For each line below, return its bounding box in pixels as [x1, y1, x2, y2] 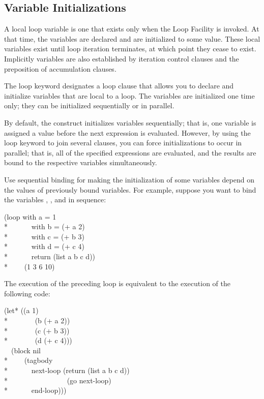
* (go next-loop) [4, 375, 111, 385]
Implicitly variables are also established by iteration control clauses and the [4, 53, 239, 64]
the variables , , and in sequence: [4, 194, 106, 205]
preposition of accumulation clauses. [4, 63, 116, 74]
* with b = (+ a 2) [4, 221, 85, 232]
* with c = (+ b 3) [4, 231, 84, 241]
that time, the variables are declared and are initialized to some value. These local [4, 33, 260, 44]
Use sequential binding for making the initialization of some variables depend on [4, 174, 254, 185]
